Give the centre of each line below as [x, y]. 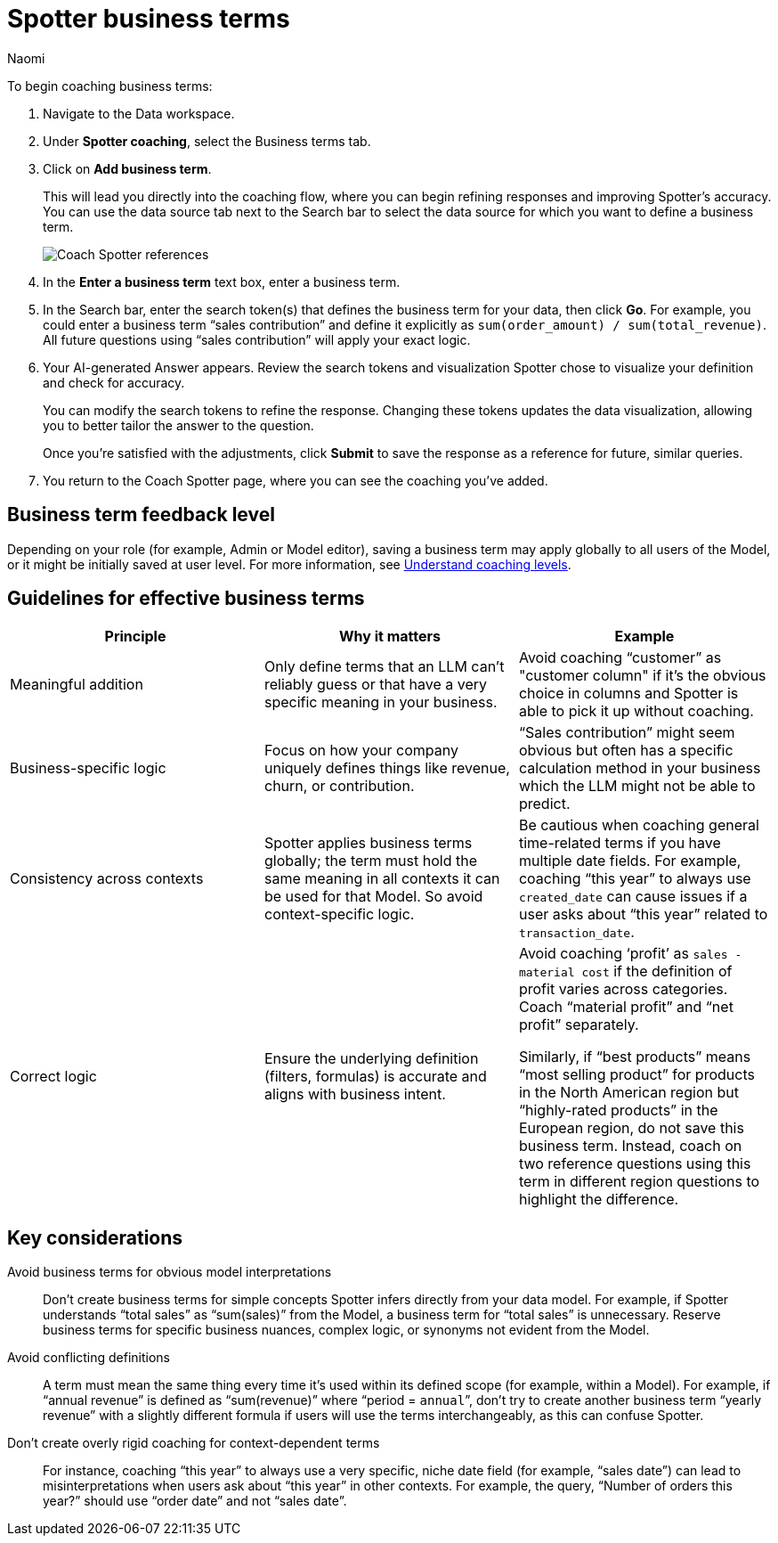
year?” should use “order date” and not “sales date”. [195, 1501]
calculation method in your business [640, 768]
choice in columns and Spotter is [628, 694]
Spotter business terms [149, 19]
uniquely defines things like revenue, [387, 768]
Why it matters [389, 637]
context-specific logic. [339, 914]
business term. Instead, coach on [630, 1146]
